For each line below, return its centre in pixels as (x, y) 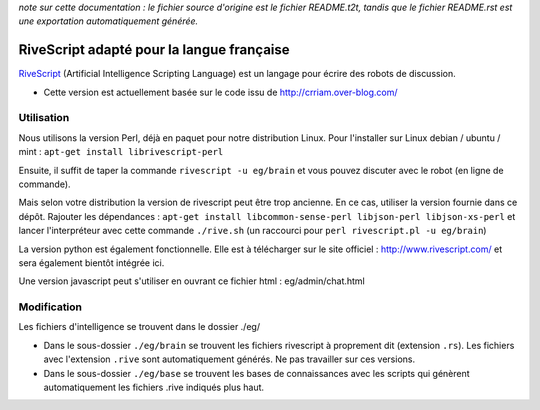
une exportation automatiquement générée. (108, 21)
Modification (50, 307)
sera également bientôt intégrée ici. (91, 262)
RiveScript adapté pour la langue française (154, 50)
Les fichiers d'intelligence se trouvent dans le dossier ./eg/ (139, 327)
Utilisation (44, 118)
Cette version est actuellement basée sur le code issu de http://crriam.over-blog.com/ (221, 92)
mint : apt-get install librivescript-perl (121, 152)
